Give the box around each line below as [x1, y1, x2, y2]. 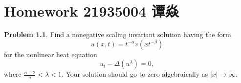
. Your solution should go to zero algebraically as [61, 69, 208, 79]
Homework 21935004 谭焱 [4, 1, 179, 21]
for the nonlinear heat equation [4, 49, 97, 59]
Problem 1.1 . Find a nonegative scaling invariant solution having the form [4, 29, 231, 40]
